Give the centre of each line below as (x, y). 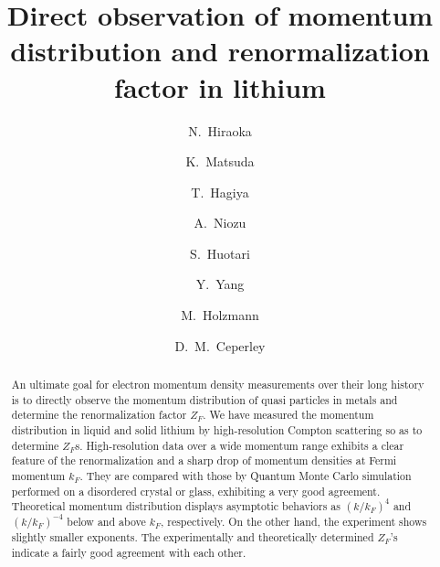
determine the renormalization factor (99, 415)
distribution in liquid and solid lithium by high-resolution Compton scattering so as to (217, 430)
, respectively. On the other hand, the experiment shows (293, 522)
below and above (106, 522)
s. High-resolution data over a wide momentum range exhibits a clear (240, 445)
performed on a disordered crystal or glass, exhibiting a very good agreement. (196, 491)
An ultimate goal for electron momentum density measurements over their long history (218, 385)
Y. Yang (220, 284)
